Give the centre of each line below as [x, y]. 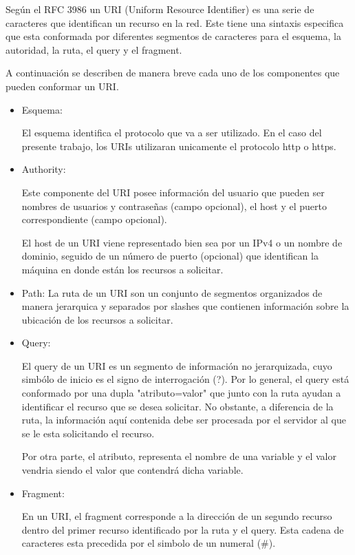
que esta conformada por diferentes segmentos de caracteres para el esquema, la [173, 36]
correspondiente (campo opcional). [94, 219]
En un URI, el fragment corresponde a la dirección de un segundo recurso [177, 516]
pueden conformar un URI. [62, 86]
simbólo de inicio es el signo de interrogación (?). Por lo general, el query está [185, 379]
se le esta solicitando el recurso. [88, 433]
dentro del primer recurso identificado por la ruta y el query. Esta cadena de [183, 529]
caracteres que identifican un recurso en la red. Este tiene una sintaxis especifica [175, 22]
